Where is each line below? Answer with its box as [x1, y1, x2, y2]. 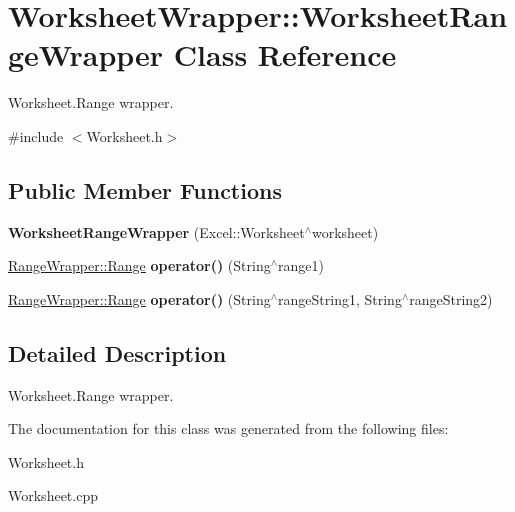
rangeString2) [409, 288, 493, 309]
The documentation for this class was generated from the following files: [8, 418, 449, 439]
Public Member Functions [8, 174, 282, 205]
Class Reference [173, 34, 397, 75]
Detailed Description [8, 337, 227, 368]
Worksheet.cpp [8, 485, 98, 506]
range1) [278, 255, 324, 276]
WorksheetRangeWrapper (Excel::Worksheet [8, 221, 305, 242]
